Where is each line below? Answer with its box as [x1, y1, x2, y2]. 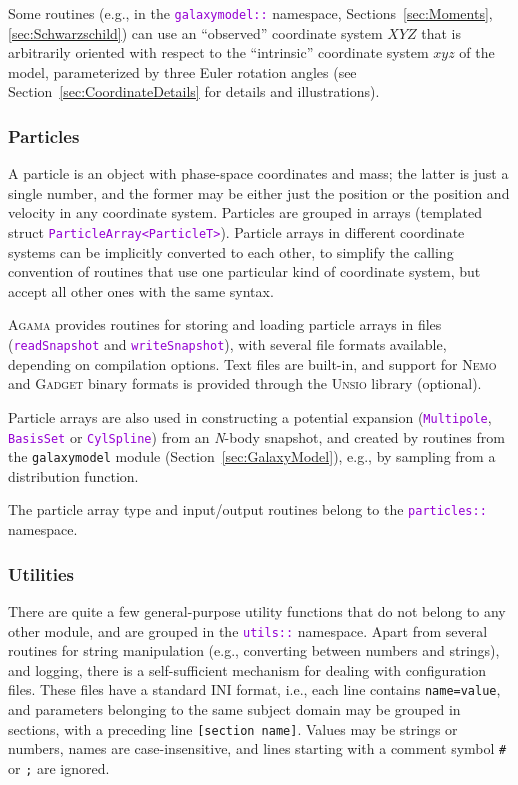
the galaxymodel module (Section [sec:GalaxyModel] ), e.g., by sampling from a [8, 446, 496, 467]
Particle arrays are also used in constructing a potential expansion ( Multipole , [8, 406, 492, 427]
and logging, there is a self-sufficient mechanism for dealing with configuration [8, 659, 486, 680]
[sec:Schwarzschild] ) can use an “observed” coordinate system [8, 22, 383, 43]
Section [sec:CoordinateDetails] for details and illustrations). [8, 81, 380, 102]
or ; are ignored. [8, 757, 110, 778]
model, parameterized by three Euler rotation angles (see [8, 61, 357, 82]
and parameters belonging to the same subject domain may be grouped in [8, 699, 461, 720]
